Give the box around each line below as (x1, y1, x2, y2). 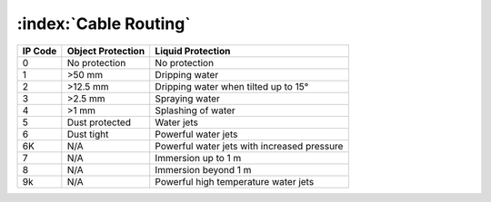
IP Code (22, 44, 57, 57)
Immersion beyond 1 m (155, 163, 252, 176)
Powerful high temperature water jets (155, 175, 315, 188)
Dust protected (66, 116, 132, 129)
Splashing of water (155, 104, 235, 117)
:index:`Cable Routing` (16, 14, 191, 34)
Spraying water (155, 91, 220, 104)
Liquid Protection (155, 44, 231, 57)
